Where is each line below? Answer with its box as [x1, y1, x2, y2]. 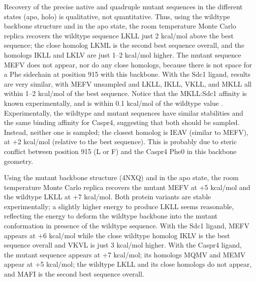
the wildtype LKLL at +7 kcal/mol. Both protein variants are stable [4, 191, 211, 202]
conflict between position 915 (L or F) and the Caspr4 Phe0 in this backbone [4, 146, 237, 156]
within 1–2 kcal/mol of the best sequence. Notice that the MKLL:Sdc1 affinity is [4, 88, 247, 98]
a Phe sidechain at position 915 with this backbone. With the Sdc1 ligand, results [4, 69, 251, 79]
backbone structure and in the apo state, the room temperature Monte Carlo [4, 21, 236, 31]
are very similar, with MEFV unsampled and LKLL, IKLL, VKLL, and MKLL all [4, 78, 252, 89]
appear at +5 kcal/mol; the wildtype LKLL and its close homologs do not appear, [4, 259, 252, 269]
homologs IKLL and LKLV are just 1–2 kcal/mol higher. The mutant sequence [4, 49, 241, 60]
